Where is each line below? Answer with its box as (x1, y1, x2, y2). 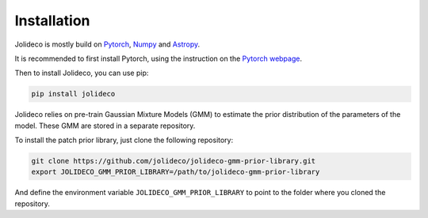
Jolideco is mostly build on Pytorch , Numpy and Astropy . (14, 39, 201, 49)
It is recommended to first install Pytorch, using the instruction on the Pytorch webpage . (14, 54, 303, 63)
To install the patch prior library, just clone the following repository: (14, 135, 234, 145)
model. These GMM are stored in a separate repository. (14, 121, 196, 130)
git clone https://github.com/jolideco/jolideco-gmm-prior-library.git (31, 156, 316, 166)
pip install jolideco (31, 89, 116, 99)
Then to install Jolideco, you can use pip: (14, 68, 149, 78)
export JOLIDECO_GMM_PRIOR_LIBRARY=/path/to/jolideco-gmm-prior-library (31, 167, 320, 177)
